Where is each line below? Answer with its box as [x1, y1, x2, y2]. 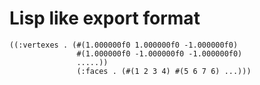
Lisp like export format [9, 7, 201, 30]
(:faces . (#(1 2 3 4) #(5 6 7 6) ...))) [76, 66, 252, 76]
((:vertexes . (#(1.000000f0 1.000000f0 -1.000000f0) [9, 40, 239, 50]
